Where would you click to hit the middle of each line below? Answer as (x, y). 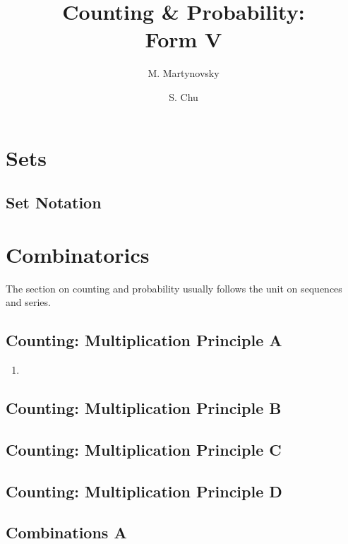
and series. (28, 302)
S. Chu (184, 96)
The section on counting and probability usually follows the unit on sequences (174, 288)
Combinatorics (78, 254)
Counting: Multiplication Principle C (144, 449)
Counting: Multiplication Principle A (144, 340)
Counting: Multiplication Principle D (144, 491)
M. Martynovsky (184, 73)
